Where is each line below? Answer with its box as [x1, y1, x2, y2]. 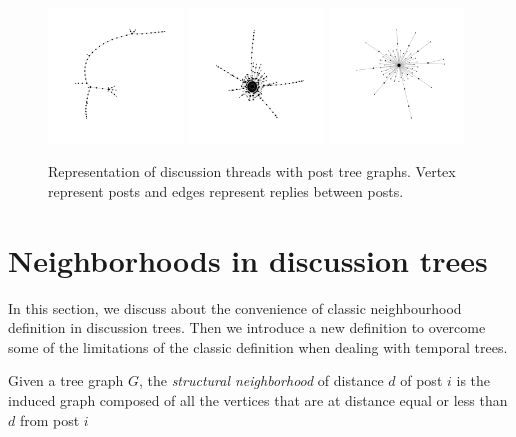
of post [400, 370, 443, 391]
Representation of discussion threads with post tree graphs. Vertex [48, 161, 456, 182]
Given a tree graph [8, 370, 124, 391]
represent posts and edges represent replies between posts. [48, 180, 404, 201]
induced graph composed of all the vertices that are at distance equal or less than [8, 389, 508, 410]
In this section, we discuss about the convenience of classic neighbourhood [8, 297, 462, 318]
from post [19, 409, 80, 430]
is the [456, 370, 491, 391]
